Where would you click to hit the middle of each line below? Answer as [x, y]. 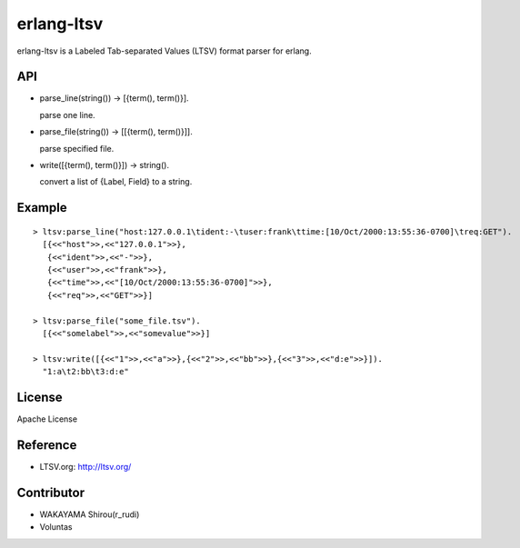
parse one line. [67, 115]
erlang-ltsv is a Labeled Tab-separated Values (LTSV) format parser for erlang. [165, 51]
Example [42, 208]
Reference [47, 445]
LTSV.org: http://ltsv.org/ [85, 466]
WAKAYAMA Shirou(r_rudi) [90, 514]
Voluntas [56, 527]
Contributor [51, 492]
